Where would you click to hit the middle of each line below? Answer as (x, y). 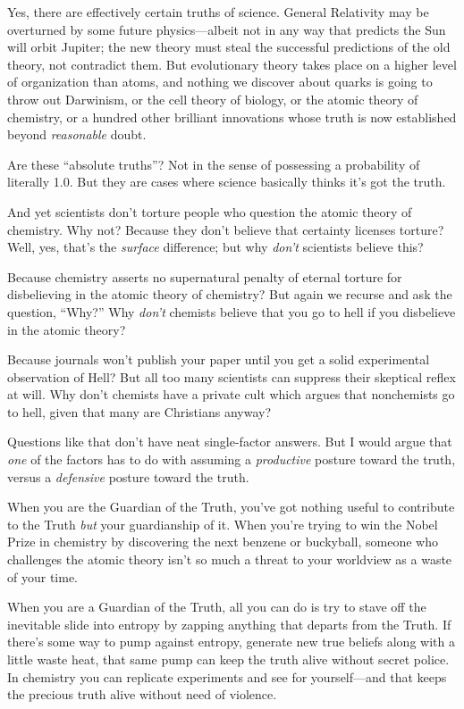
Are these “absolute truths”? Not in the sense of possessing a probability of (214, 164)
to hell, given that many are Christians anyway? (139, 411)
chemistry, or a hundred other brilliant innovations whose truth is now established (232, 117)
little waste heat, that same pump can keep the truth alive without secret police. (228, 659)
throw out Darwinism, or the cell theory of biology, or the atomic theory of (213, 99)
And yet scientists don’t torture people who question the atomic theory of (210, 211)
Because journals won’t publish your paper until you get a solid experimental (219, 359)
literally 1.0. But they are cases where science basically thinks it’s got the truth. (227, 182)
